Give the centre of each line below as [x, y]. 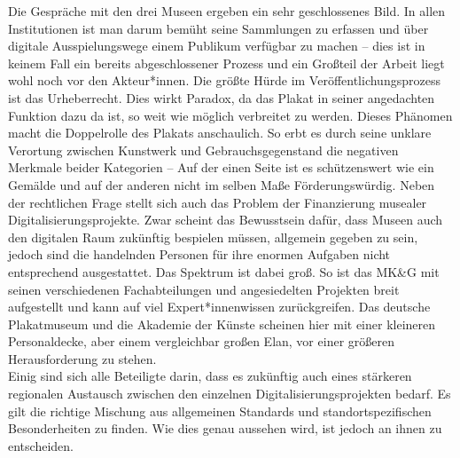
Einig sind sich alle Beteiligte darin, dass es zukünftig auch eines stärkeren [210, 376]
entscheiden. [41, 445]
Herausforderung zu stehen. [82, 358]
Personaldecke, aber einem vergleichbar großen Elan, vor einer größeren [201, 341]
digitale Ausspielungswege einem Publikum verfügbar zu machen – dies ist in [217, 46]
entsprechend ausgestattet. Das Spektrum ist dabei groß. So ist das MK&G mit [224, 271]
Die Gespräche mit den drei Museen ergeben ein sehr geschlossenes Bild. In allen [227, 11]
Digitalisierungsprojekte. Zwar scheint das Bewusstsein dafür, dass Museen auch [226, 220]
